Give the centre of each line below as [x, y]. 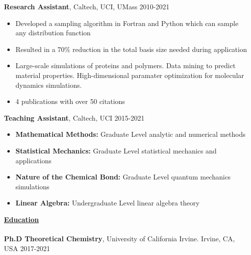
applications [34, 160]
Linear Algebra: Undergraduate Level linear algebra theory [107, 203]
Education [22, 219]
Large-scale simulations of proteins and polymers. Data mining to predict [125, 65]
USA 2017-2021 [27, 248]
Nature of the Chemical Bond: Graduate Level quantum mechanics [123, 177]
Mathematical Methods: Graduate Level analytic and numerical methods [130, 134]
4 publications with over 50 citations [70, 101]
